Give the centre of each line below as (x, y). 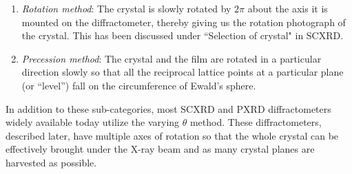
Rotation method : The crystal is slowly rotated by (126, 8)
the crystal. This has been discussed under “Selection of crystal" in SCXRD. (183, 35)
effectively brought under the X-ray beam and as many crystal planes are (160, 149)
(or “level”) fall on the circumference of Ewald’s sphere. (139, 85)
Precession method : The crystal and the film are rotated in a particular (172, 58)
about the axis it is (288, 8)
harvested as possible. (51, 162)
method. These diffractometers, (256, 122)
